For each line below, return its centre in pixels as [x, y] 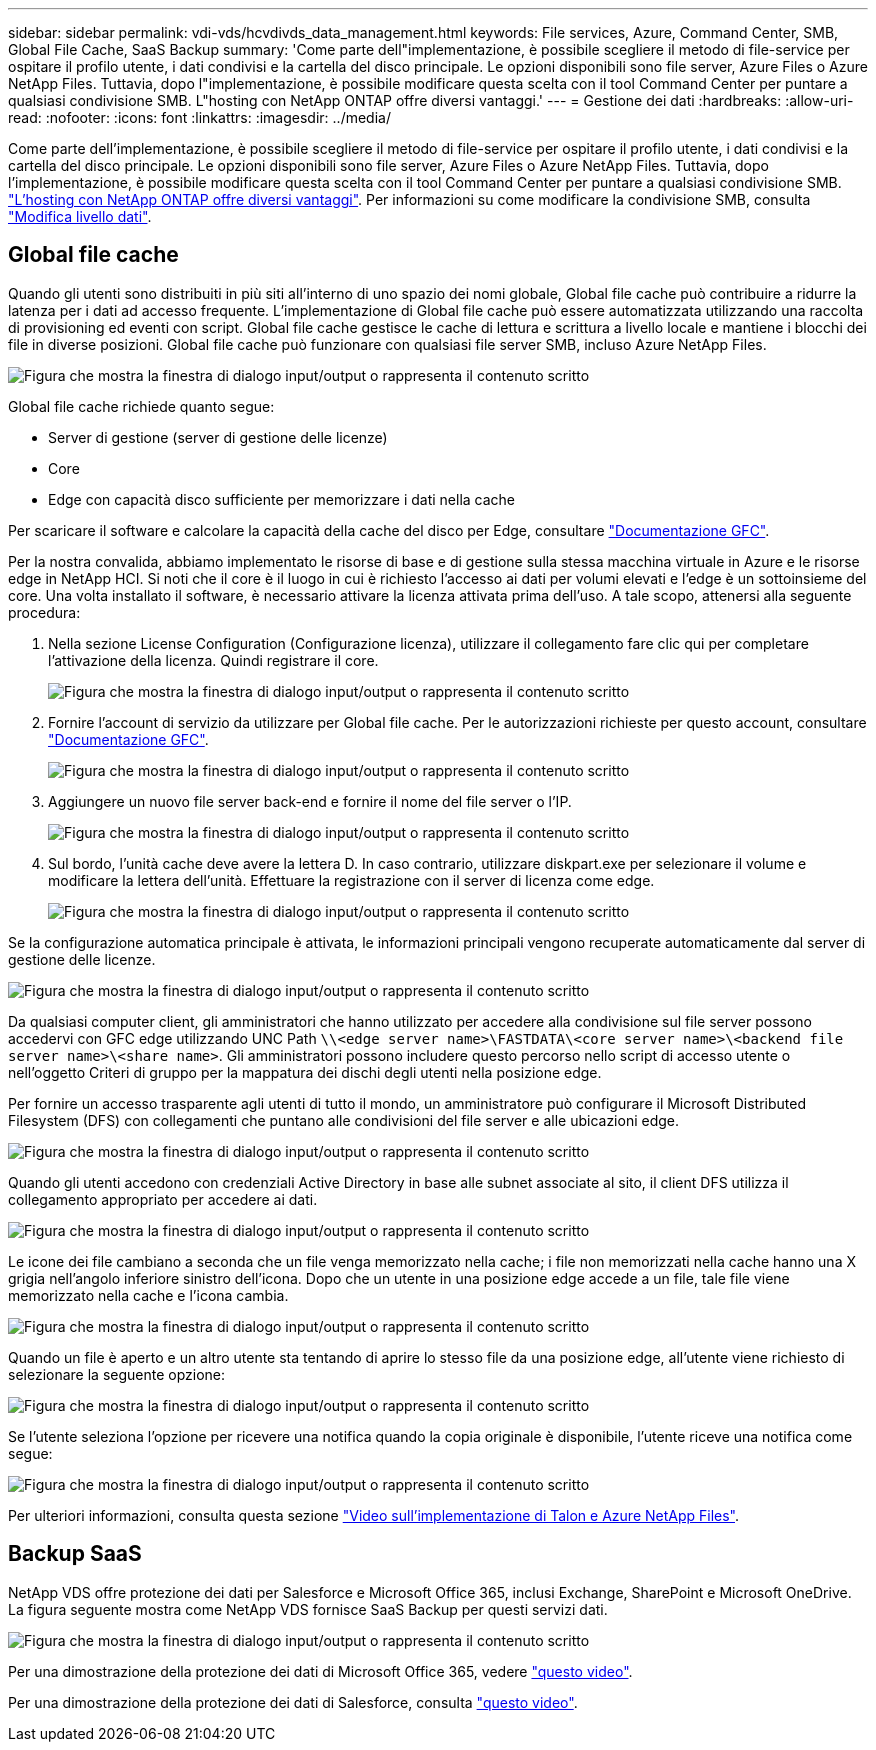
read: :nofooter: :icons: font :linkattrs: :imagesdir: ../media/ [199, 117]
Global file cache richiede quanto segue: [141, 406]
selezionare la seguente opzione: [117, 1374]
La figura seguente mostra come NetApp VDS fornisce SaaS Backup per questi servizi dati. [308, 1609]
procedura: [44, 612]
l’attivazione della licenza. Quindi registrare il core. [213, 660]
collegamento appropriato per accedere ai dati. [163, 1199]
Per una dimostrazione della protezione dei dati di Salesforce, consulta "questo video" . [293, 1702]
